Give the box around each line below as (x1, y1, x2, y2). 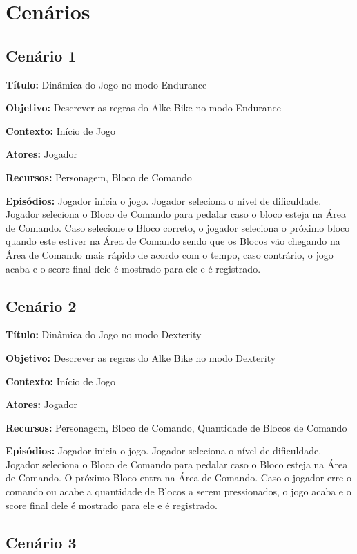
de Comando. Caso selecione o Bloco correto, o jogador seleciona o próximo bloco (6, 220, 350, 234)
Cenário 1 (6, 44, 77, 66)
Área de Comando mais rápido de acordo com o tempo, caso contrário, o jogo (6, 247, 334, 261)
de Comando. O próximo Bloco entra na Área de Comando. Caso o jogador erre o (6, 470, 351, 485)
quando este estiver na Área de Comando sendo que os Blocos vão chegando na (6, 234, 340, 248)
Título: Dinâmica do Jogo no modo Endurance (6, 77, 207, 91)
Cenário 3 (6, 531, 77, 553)
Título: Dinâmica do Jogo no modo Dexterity (6, 327, 202, 342)
